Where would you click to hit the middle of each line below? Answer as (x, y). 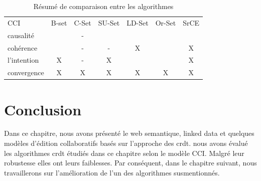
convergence (26, 72)
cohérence (23, 47)
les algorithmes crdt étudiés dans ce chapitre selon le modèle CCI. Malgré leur (124, 153)
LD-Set (138, 22)
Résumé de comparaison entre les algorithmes (103, 6)
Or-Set (166, 22)
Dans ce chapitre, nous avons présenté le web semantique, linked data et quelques (129, 133)
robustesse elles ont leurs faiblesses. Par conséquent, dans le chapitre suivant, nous (130, 163)
